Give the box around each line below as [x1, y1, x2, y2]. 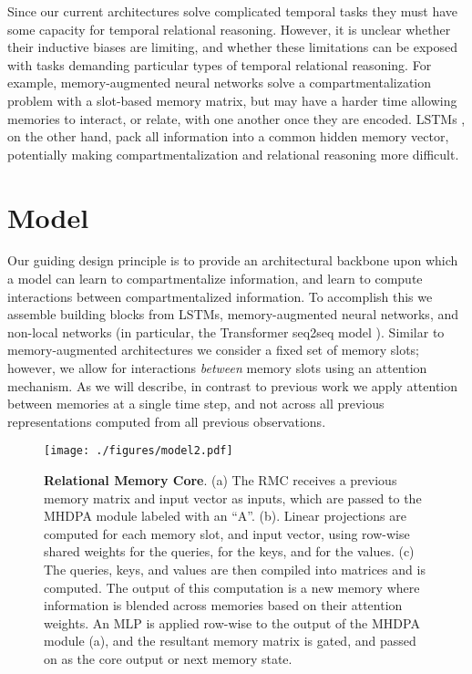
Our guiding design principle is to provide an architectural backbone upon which [7, 251, 458, 270]
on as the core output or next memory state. [44, 649, 292, 668]
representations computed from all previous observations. [7, 411, 326, 430]
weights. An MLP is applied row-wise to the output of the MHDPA [44, 613, 420, 632]
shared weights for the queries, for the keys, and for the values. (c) [44, 542, 415, 561]
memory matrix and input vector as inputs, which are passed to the [44, 488, 422, 507]
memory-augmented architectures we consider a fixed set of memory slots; [7, 340, 420, 359]
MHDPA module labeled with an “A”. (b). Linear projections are [44, 506, 406, 525]
